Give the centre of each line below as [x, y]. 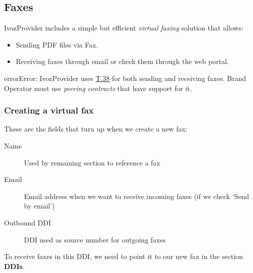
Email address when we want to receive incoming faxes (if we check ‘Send [136, 196]
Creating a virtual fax [49, 110]
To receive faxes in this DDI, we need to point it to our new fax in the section [123, 256]
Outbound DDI [27, 222]
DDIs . [14, 266]
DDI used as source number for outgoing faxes [95, 239]
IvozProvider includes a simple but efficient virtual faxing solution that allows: [124, 28]
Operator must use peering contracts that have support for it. [98, 88]
